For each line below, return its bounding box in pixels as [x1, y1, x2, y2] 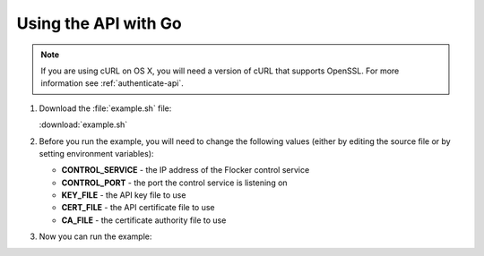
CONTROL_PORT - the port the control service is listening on [61, 177, 288, 188]
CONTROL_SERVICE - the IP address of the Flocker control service [61, 165, 310, 175]
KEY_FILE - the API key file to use [61, 190, 186, 201]
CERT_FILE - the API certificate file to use [61, 202, 215, 213]
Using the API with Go [16, 13, 183, 33]
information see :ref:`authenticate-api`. [40, 78, 184, 89]
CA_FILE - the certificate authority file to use [61, 215, 227, 226]
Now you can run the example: [39, 231, 152, 242]
